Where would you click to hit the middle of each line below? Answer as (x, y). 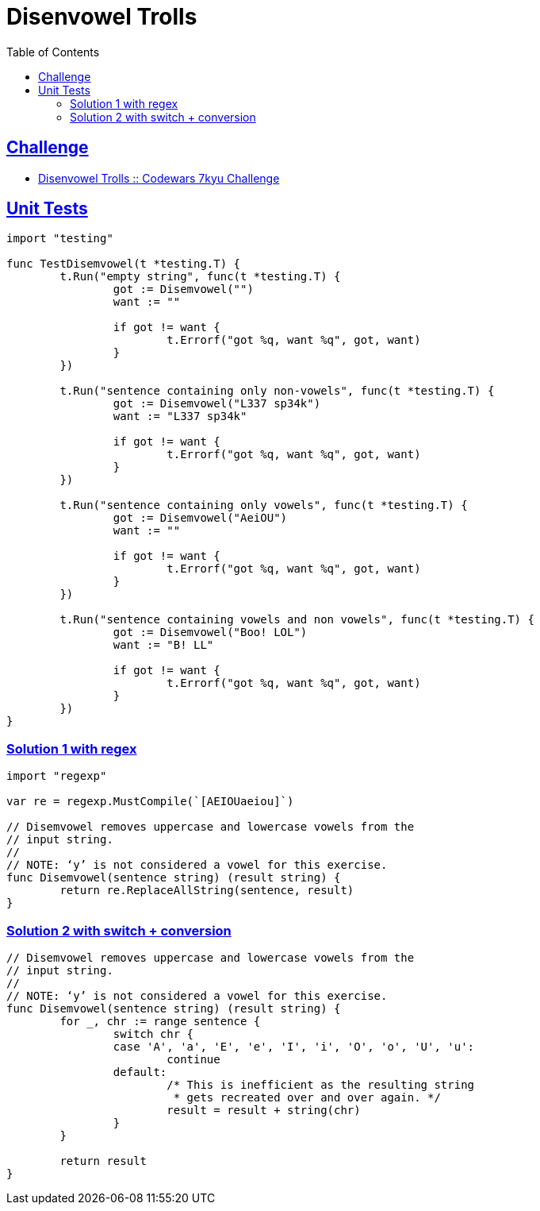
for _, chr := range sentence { (160, 1021)
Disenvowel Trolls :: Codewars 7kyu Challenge (159, 178)
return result (103, 1161)
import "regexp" (57, 776)
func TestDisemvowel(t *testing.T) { (124, 264)
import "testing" (60, 239)
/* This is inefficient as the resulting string (321, 1084)
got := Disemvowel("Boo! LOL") (210, 632)
